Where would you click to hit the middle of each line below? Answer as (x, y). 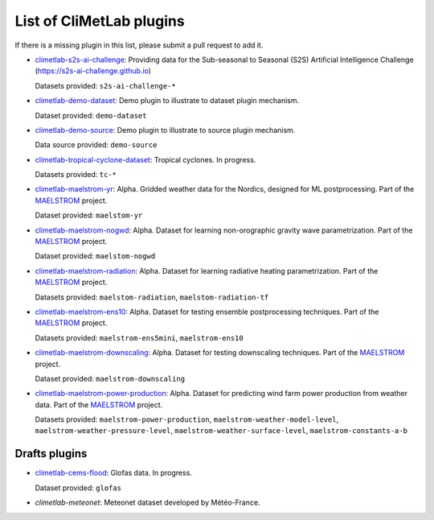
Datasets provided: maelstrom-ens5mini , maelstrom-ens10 (139, 337)
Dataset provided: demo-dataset (91, 115)
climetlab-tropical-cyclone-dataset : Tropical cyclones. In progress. (145, 159)
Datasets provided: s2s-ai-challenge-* (105, 85)
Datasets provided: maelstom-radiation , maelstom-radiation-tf (152, 297)
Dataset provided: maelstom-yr (89, 215)
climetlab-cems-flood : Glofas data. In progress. (114, 473)
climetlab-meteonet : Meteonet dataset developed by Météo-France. (147, 502)
